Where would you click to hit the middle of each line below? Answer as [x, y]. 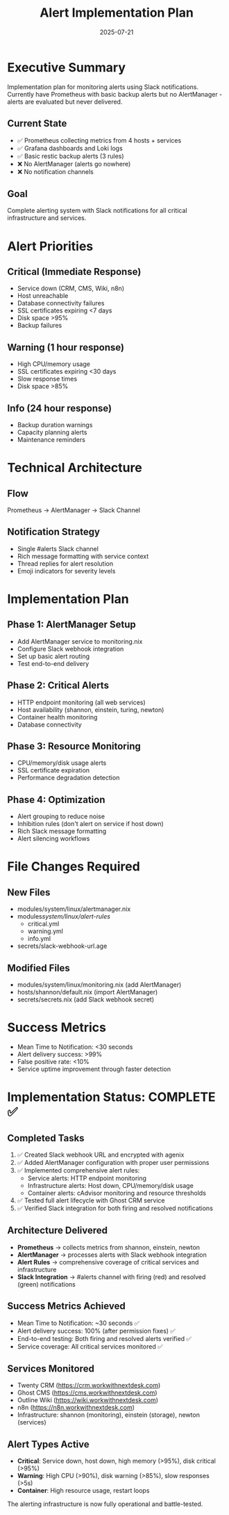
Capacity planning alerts [52, 432]
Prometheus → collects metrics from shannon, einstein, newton [108, 1247]
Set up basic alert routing [53, 656]
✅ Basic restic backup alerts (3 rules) [70, 156]
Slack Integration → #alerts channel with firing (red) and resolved [111, 1277]
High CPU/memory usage [53, 364]
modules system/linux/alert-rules [64, 917]
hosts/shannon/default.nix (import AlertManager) [87, 992]
